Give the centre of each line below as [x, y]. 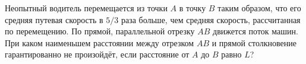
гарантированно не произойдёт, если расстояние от [97, 54]
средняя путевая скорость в [54, 19]
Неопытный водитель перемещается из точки [86, 8]
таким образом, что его [259, 8]
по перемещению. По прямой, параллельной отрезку [100, 31]
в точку [193, 8]
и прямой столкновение [254, 42]
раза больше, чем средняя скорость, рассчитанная [211, 19]
